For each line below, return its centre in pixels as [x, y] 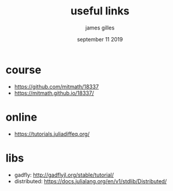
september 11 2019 [100, 39]
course [23, 70]
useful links [100, 11]
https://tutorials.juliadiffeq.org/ [52, 134]
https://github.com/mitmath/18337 [57, 86]
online [21, 117]
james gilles [100, 28]
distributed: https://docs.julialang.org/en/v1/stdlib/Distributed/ [90, 181]
